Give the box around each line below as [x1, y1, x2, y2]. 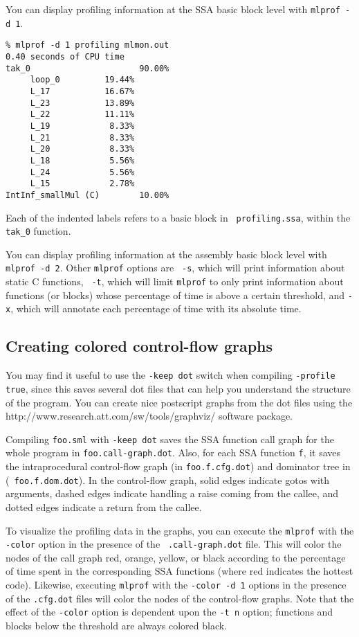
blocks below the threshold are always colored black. [6, 618, 227, 633]
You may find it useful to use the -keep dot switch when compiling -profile [6, 368, 335, 382]
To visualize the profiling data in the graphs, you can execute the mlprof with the [6, 523, 354, 537]
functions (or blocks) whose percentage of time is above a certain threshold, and [6, 287, 345, 302]
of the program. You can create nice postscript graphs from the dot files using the [6, 395, 353, 409]
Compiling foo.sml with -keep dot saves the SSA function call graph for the [6, 431, 334, 446]
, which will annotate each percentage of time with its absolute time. [10, 301, 302, 316]
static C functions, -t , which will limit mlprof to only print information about [6, 274, 344, 289]
